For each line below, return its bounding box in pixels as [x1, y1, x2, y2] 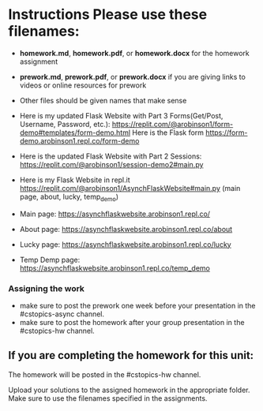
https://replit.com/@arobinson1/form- [111, 119, 234, 129]
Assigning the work [8, 282, 85, 293]
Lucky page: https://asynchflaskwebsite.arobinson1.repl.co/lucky [19, 239, 231, 249]
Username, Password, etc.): [19, 119, 111, 129]
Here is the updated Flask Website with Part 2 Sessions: [19, 151, 202, 161]
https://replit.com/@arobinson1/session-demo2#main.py [19, 159, 204, 169]
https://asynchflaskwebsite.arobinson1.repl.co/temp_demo [19, 263, 211, 273]
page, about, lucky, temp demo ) [19, 192, 119, 203]
